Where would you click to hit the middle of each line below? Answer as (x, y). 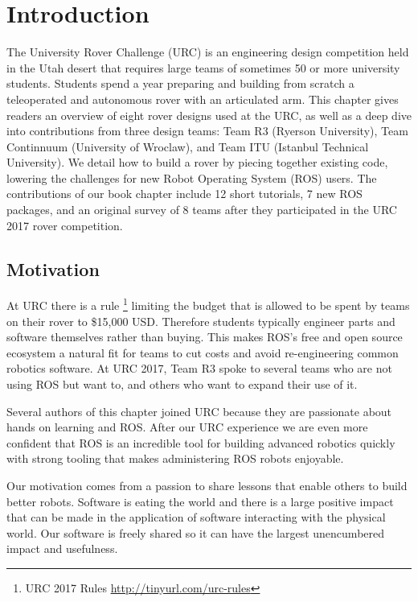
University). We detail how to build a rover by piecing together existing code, (197, 162)
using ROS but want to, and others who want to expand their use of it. (182, 384)
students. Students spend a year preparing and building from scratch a (180, 83)
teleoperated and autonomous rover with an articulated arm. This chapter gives (203, 99)
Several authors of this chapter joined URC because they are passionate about (199, 411)
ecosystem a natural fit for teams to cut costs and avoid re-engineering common (203, 352)
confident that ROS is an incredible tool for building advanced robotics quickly (201, 442)
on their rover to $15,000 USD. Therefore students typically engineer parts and (201, 321)
